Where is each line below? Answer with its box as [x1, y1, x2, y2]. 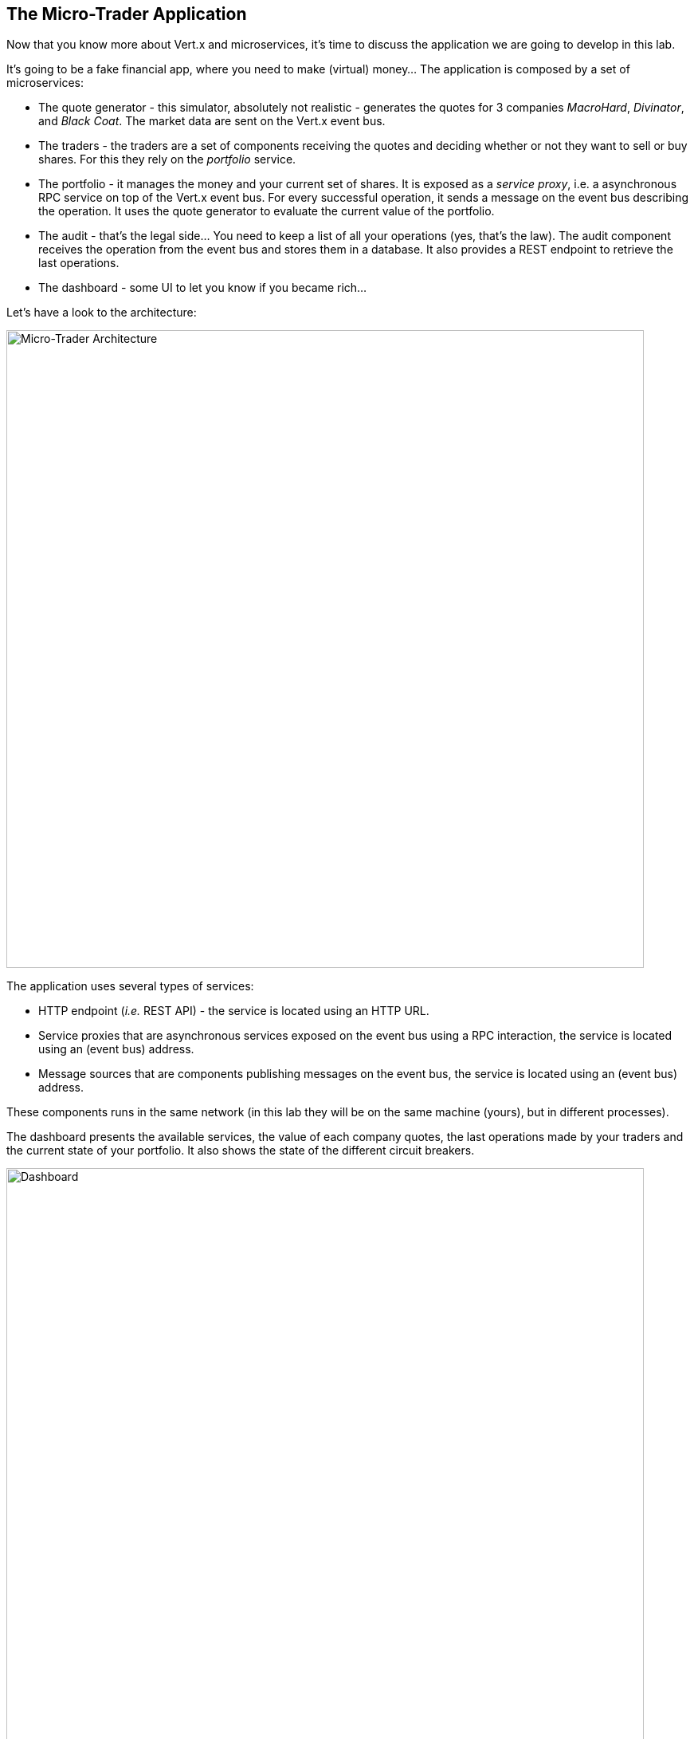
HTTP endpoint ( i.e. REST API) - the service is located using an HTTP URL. [38, 1004, 429, 1018]
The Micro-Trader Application [6, 4, 247, 24]
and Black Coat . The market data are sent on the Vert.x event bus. [38, 114, 386, 128]
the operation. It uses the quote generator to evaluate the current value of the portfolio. [38, 204, 495, 218]
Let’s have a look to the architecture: [6, 305, 197, 320]
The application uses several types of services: [6, 979, 254, 993]
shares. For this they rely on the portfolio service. [38, 152, 296, 167]
